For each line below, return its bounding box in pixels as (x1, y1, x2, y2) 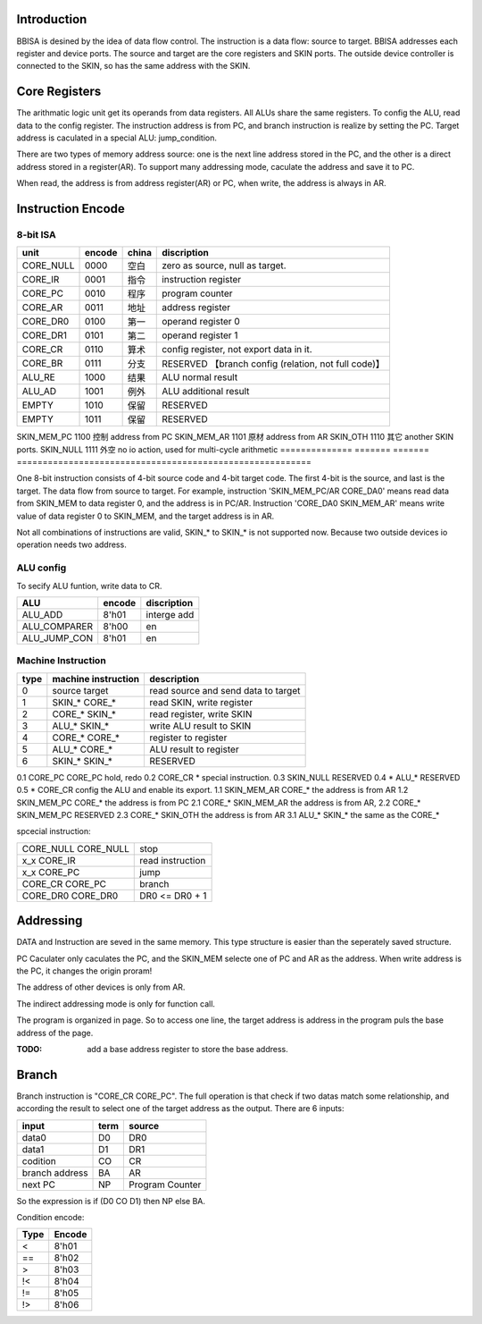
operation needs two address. (16, 539, 127, 550)
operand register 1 (162, 329, 238, 342)
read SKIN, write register (149, 696, 253, 708)
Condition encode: (16, 1212, 85, 1222)
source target (52, 684, 109, 696)
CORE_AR (21, 301, 63, 314)
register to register (149, 731, 228, 744)
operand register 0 (162, 316, 240, 328)
